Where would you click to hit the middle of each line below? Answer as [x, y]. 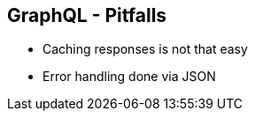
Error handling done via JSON [129, 77]
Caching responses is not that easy [145, 49]
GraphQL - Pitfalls [87, 15]
